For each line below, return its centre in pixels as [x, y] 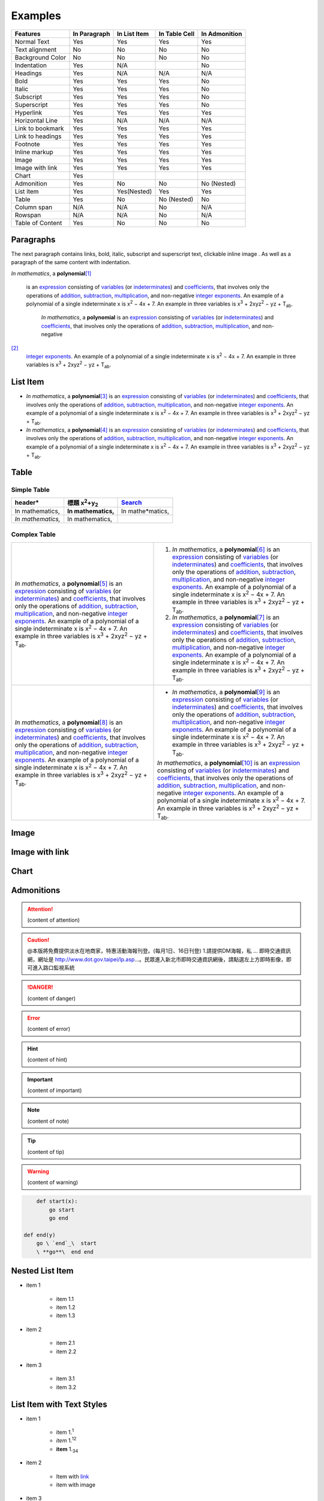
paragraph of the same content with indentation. [71, 262]
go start [62, 1210]
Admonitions [36, 891]
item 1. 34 [67, 1450]
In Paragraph [91, 34]
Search [131, 503]
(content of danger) [52, 998]
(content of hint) [47, 1060]
